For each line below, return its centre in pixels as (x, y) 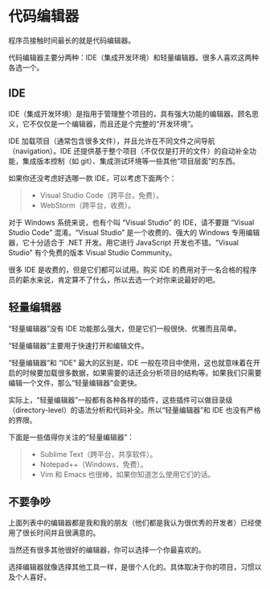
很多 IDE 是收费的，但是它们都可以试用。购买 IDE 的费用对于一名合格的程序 (133, 270)
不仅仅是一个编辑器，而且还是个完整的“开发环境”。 (114, 124)
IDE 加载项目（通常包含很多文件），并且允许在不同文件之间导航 (112, 141)
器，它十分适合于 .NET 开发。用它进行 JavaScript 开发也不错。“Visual (124, 242)
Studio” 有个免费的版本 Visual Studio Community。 (92, 252)
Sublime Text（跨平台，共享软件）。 (98, 454)
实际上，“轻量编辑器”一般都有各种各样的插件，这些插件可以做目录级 (121, 400)
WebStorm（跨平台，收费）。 (87, 205)
